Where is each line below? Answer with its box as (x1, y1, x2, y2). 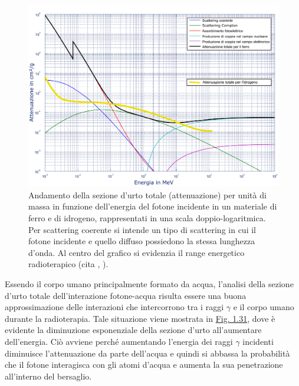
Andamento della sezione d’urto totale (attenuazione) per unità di (28, 188, 267, 201)
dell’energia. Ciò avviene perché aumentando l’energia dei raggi (5, 335, 233, 348)
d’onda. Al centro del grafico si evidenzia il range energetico (28, 246, 245, 258)
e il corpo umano (233, 301, 294, 313)
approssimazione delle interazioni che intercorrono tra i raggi (5, 301, 224, 313)
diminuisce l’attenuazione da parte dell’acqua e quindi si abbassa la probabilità (5, 347, 290, 359)
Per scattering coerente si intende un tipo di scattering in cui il (28, 223, 256, 235)
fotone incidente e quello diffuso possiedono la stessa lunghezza (28, 235, 255, 247)
